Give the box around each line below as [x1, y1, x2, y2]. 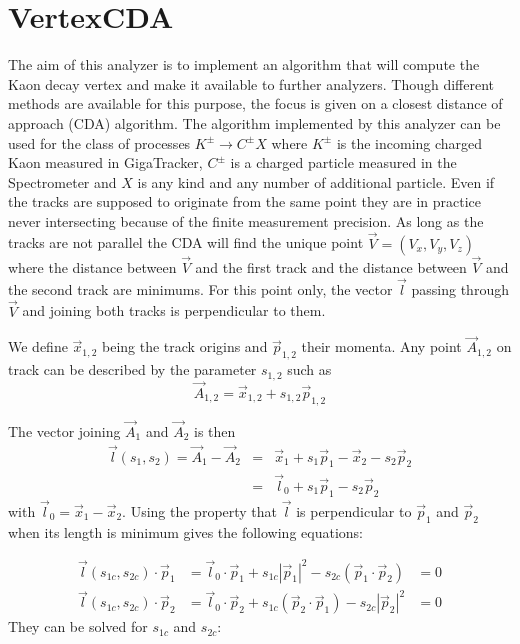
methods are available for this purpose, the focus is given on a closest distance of [8, 93, 503, 114]
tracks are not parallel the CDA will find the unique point [8, 232, 364, 253]
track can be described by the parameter [8, 359, 257, 380]
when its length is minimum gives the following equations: [8, 521, 363, 542]
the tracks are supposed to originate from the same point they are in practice [8, 191, 482, 212]
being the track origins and [101, 336, 268, 357]
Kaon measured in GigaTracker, [8, 152, 203, 173]
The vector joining [8, 420, 121, 441]
